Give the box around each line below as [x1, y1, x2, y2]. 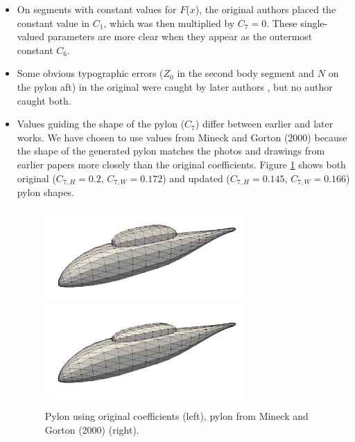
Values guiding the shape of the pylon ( [17, 116, 185, 131]
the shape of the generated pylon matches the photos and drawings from [17, 143, 325, 158]
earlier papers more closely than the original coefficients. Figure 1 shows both [17, 157, 346, 171]
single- [300, 15, 328, 30]
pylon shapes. [17, 184, 75, 199]
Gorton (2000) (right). [44, 422, 139, 436]
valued [17, 29, 45, 44]
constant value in [17, 15, 90, 30]
